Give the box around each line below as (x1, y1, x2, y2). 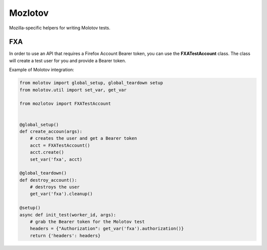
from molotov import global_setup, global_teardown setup (19, 80, 163, 86)
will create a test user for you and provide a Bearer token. (9, 58, 126, 63)
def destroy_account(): (19, 177, 78, 183)
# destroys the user (30, 184, 80, 190)
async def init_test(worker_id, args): (19, 212, 116, 218)
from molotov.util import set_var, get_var (19, 87, 127, 93)
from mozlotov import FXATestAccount (19, 101, 111, 107)
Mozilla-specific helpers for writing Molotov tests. (9, 25, 111, 31)
